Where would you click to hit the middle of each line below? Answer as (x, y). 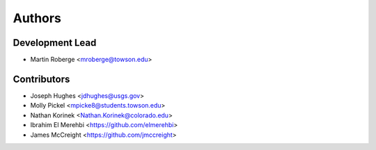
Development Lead (55, 43)
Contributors (41, 79)
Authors (37, 18)
